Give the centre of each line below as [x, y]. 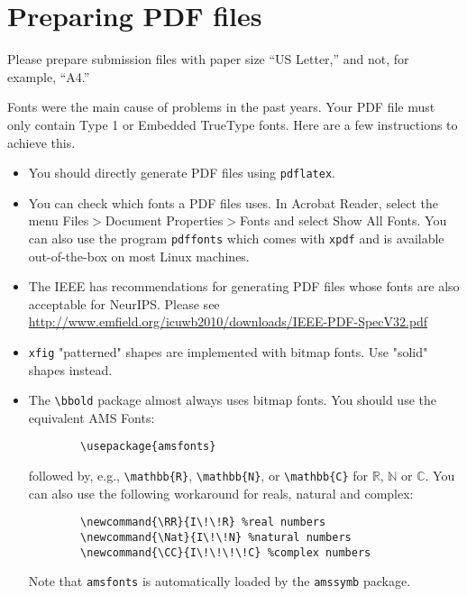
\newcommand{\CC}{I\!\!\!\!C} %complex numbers [226, 552]
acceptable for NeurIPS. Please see [124, 303]
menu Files [59, 220]
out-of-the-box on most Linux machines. [139, 256]
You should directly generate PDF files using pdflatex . [182, 173]
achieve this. [41, 142]
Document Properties [164, 220]
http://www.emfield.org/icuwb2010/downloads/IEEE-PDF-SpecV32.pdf [228, 321]
